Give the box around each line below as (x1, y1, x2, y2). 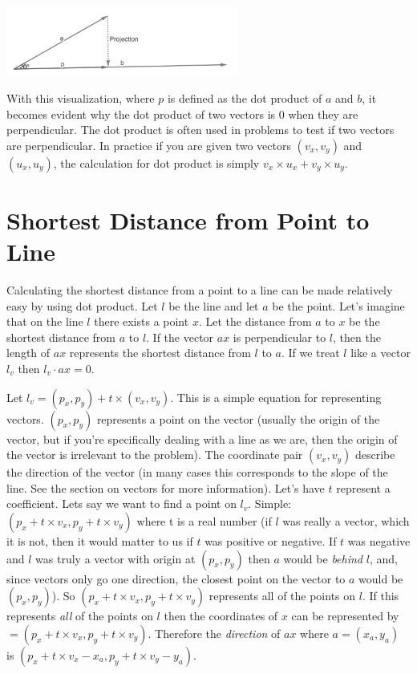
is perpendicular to (233, 328, 326, 345)
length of (6, 344, 51, 361)
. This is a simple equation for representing (170, 388, 382, 405)
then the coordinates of (164, 607, 278, 624)
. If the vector (146, 328, 214, 345)
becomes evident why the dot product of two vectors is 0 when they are (6, 105, 358, 122)
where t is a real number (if (136, 512, 272, 529)
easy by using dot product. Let (6, 297, 158, 314)
